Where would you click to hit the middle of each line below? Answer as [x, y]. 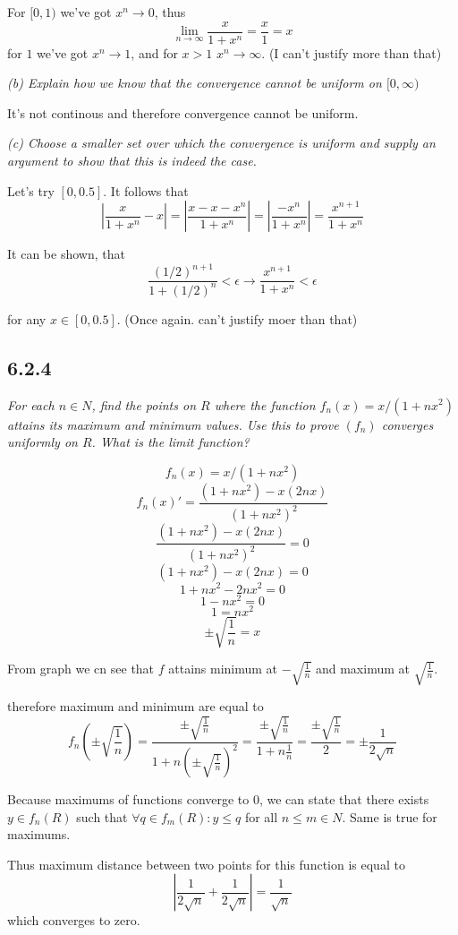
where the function [265, 404]
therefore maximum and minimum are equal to [136, 706]
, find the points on [144, 404]
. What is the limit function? [170, 442]
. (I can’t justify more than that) [352, 52]
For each [31, 404]
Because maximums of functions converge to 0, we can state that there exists [218, 799]
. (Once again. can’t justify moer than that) [237, 318]
